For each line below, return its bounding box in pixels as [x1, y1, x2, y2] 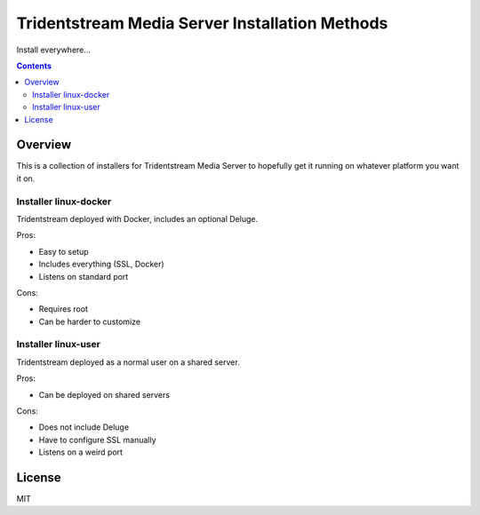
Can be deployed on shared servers [38, 389, 171, 400]
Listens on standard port [38, 271, 129, 281]
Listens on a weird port [38, 447, 124, 457]
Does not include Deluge [38, 422, 129, 432]
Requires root [38, 304, 89, 314]
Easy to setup [38, 246, 89, 257]
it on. [16, 173, 36, 184]
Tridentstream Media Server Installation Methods [16, 13, 388, 33]
